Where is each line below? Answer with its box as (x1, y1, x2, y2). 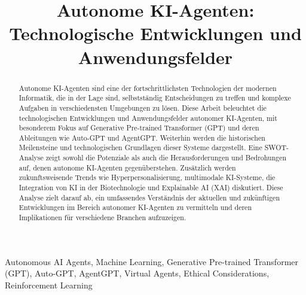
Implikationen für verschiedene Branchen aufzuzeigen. (19, 212, 186, 223)
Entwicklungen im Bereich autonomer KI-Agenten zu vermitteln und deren (19, 202, 252, 212)
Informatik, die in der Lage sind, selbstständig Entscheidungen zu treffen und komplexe (19, 93, 291, 103)
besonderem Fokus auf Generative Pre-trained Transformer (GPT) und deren (19, 123, 259, 133)
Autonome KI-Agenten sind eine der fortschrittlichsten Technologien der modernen (19, 83, 277, 93)
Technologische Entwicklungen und (9, 21, 302, 45)
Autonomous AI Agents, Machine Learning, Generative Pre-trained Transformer (5, 255, 299, 267)
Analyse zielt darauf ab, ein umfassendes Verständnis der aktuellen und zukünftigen (19, 192, 280, 202)
